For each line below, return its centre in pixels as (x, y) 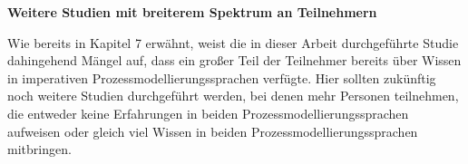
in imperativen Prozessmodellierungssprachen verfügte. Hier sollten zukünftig (222, 77)
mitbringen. (39, 149)
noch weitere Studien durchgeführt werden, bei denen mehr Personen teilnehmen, (233, 96)
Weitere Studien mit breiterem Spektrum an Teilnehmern (192, 12)
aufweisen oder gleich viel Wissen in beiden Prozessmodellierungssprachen (213, 131)
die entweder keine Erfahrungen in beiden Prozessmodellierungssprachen (208, 113)
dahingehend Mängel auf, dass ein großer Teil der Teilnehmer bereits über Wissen (234, 60)
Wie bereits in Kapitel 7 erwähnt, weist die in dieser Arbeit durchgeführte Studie (233, 42)
